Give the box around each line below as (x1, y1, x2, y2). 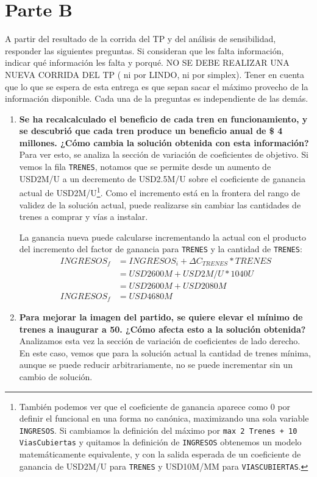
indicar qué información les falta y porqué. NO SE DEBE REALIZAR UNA (5, 56, 290, 69)
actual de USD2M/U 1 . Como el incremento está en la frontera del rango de (19, 185, 300, 199)
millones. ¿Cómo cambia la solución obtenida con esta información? (19, 136, 309, 149)
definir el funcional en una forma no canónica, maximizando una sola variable (19, 412, 309, 425)
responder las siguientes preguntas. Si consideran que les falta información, (5, 44, 284, 57)
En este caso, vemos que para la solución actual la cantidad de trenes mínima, (19, 346, 311, 359)
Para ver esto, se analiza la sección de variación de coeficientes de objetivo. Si (19, 148, 309, 161)
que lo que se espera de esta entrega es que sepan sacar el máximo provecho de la (5, 80, 308, 93)
